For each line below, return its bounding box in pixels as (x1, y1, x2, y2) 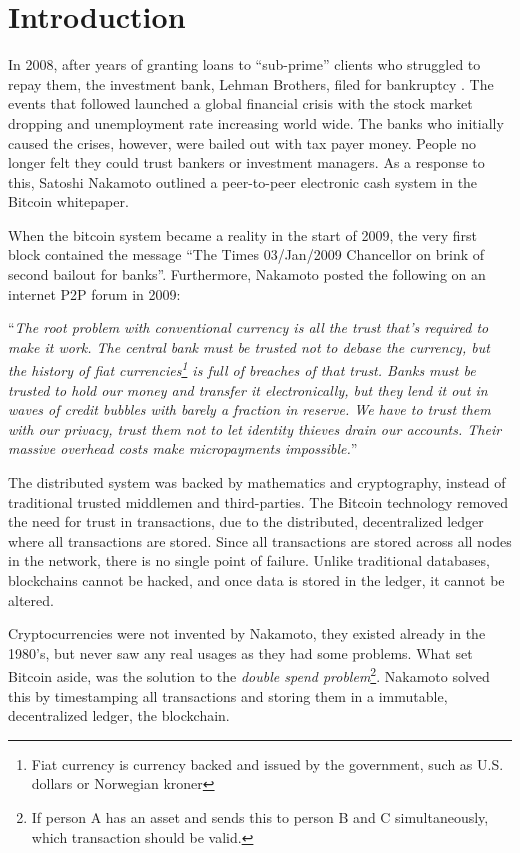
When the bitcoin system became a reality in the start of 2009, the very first (8, 224, 478, 245)
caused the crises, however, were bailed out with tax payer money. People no (8, 132, 476, 153)
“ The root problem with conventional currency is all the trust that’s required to (8, 317, 489, 338)
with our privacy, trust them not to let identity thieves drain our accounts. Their (8, 418, 502, 439)
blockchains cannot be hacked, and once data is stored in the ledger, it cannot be (8, 570, 505, 591)
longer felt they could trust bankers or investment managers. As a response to (8, 152, 485, 173)
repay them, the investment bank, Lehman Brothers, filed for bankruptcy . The (8, 73, 494, 94)
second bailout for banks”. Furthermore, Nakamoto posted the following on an (8, 264, 486, 285)
